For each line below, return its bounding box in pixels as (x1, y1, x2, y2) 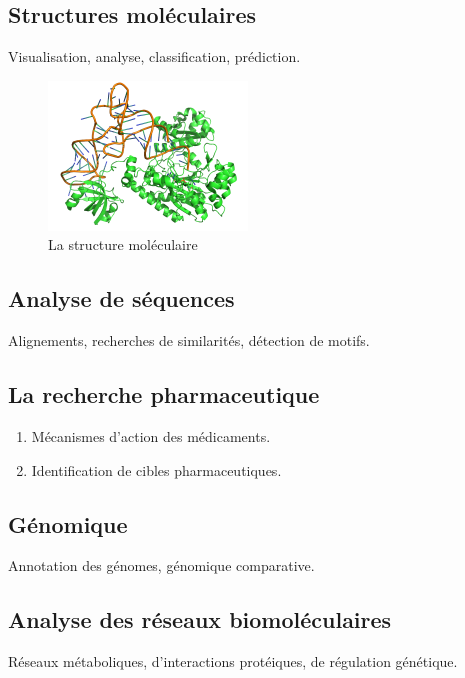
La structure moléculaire (48, 234, 198, 255)
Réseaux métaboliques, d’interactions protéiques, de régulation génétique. (8, 651, 458, 672)
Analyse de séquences (8, 283, 235, 314)
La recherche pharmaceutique (8, 379, 320, 410)
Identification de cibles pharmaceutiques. (31, 459, 282, 480)
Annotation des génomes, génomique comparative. (8, 555, 315, 576)
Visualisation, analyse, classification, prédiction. (8, 46, 301, 67)
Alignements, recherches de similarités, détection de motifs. (8, 330, 370, 351)
